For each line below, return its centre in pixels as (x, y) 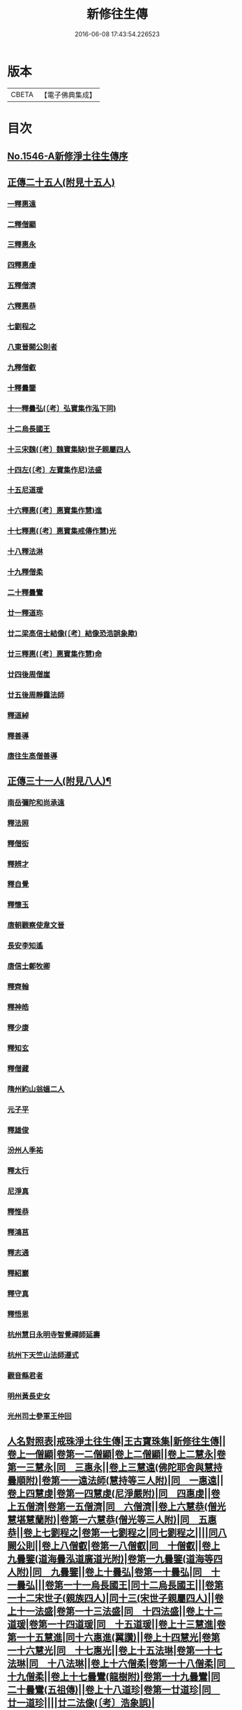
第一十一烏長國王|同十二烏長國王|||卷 (134, 1585)
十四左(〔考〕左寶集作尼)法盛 (55, 470)
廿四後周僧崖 (29, 674)
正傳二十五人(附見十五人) (61, 182)
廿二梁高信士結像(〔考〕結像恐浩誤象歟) (73, 633)
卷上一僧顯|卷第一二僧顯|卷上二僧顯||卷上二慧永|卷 (117, 1454)
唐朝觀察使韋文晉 (36, 925)
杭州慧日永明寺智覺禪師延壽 (54, 1335)
